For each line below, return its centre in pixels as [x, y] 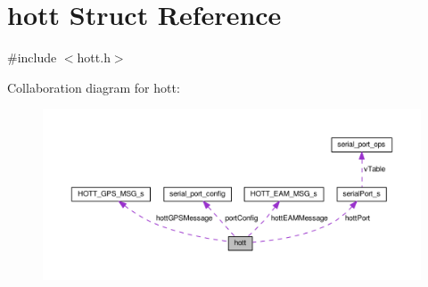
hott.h [94, 57]
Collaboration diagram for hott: [94, 87]
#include [32, 57]
